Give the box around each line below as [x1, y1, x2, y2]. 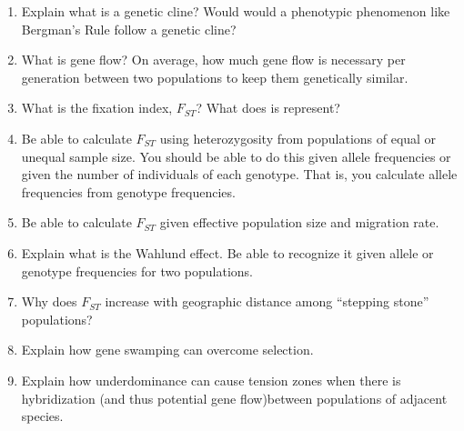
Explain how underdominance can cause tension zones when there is [21, 370, 401, 389]
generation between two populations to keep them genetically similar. [21, 67, 409, 86]
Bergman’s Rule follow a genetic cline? [21, 19, 237, 38]
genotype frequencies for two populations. [21, 261, 253, 280]
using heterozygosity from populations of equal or [159, 128, 437, 147]
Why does [21, 292, 77, 311]
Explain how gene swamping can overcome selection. [21, 340, 314, 359]
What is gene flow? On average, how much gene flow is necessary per [21, 50, 406, 69]
